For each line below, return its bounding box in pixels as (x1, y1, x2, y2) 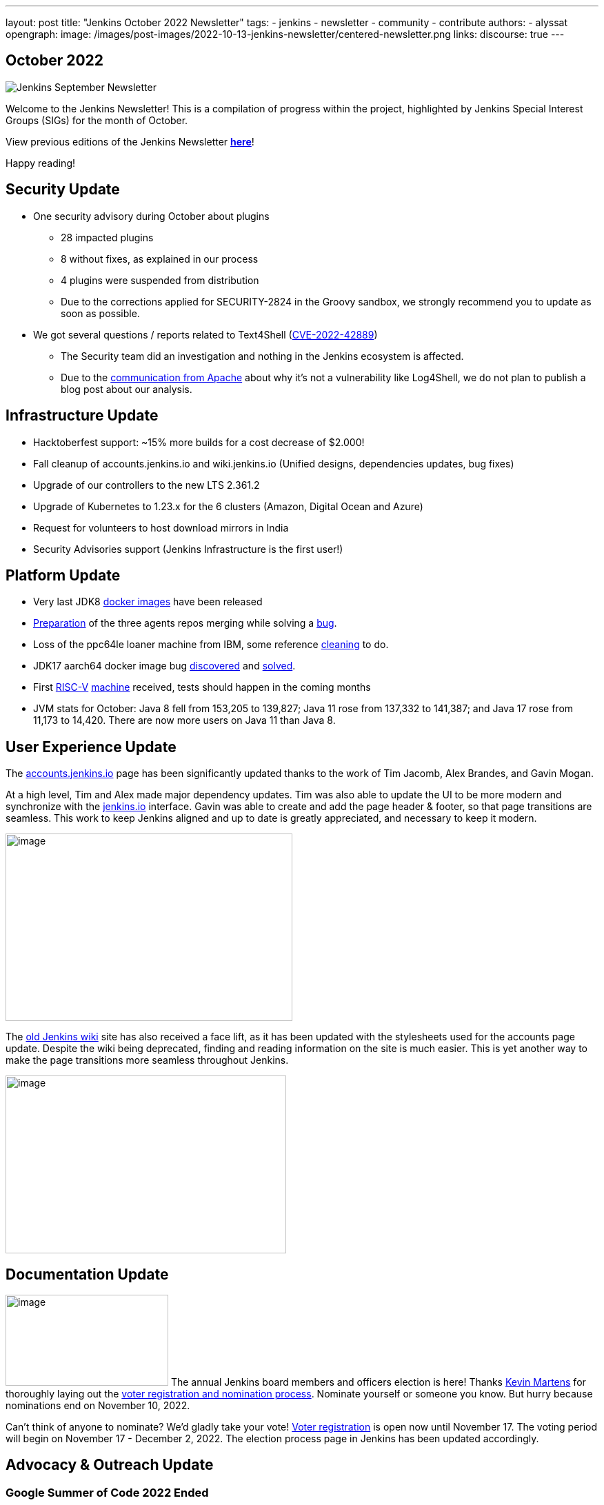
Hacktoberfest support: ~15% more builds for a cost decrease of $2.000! (33, 436, 365, 448)
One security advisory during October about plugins (33, 210, 270, 222)
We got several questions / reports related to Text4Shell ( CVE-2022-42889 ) (33, 328, 378, 341)
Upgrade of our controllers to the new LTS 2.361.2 (33, 478, 260, 491)
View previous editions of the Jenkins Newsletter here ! (6, 135, 254, 148)
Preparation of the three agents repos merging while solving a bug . (33, 617, 337, 629)
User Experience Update (6, 738, 177, 756)
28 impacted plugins (61, 231, 154, 243)
